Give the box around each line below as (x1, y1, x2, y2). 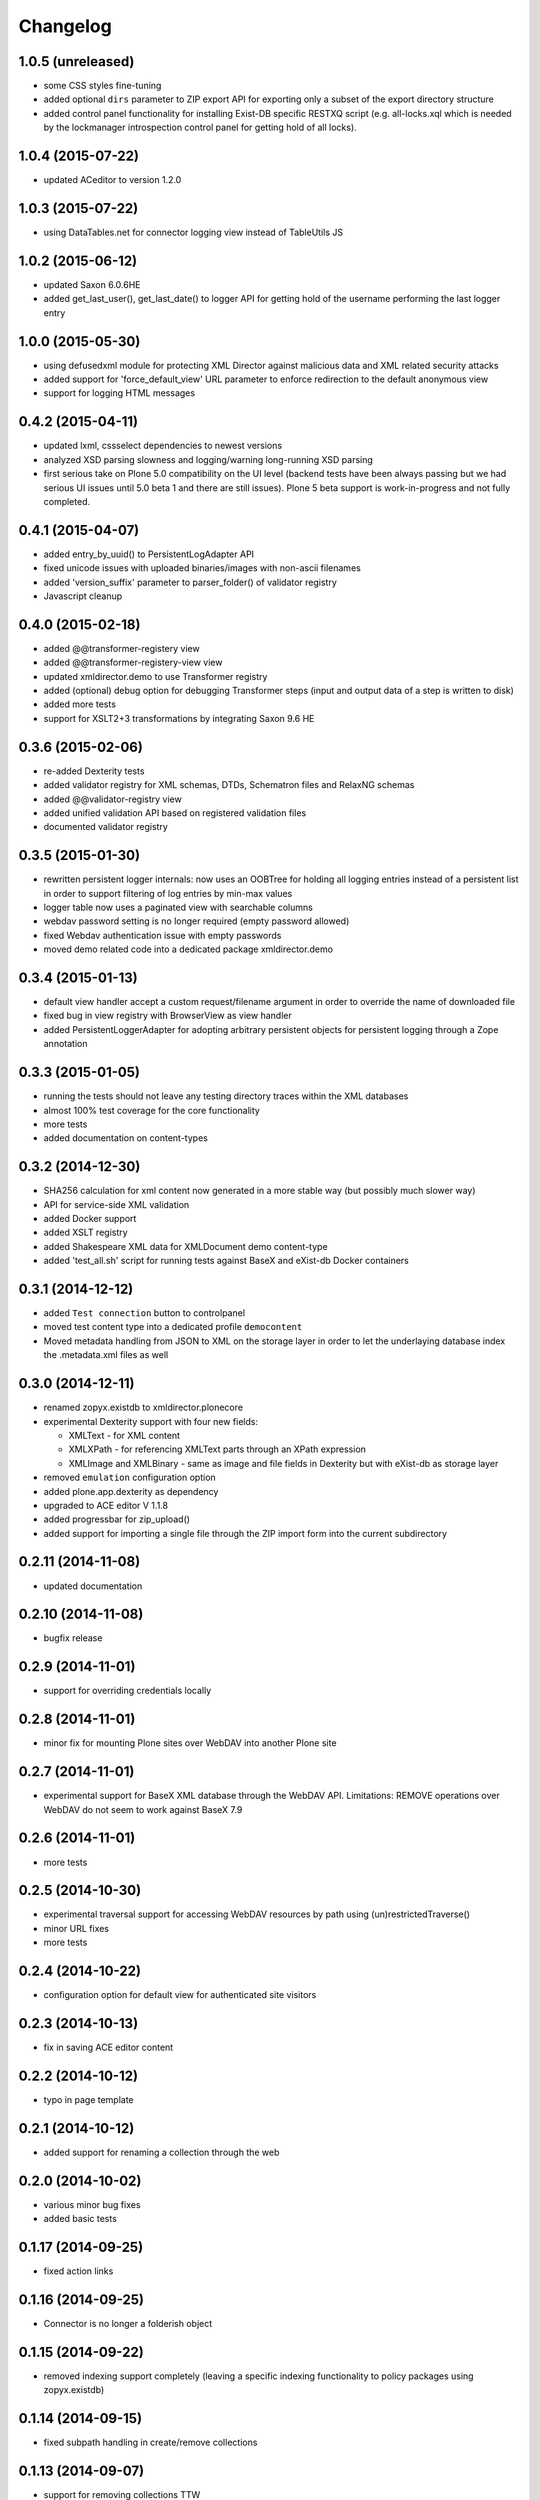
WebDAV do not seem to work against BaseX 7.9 (43, 1803, 243, 1815)
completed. (43, 495, 90, 507)
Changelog (18, 15, 112, 37)
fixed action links (43, 2265, 114, 2277)
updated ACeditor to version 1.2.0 (43, 174, 182, 186)
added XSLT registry (43, 1226, 129, 1239)
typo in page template (43, 2093, 134, 2105)
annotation (43, 1038, 88, 1050)
